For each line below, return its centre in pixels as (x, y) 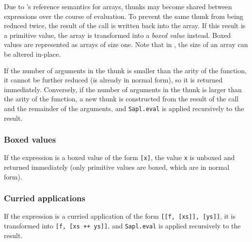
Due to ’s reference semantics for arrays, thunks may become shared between (118, 6)
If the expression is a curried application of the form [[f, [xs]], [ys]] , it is (120, 216)
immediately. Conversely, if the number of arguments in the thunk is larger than (123, 89)
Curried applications (45, 198)
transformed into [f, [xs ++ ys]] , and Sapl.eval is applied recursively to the (122, 226)
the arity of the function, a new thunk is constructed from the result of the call (121, 99)
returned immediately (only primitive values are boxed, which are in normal (117, 167)
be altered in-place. (32, 54)
